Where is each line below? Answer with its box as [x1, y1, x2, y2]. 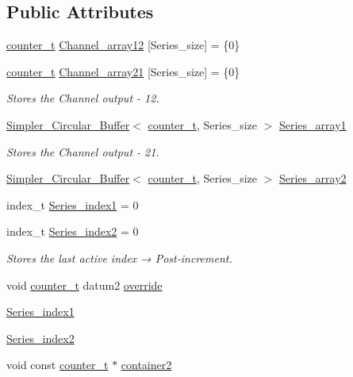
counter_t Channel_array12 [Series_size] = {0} [6, 37, 240, 53]
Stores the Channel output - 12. [6, 90, 159, 106]
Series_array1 [278, 116, 347, 133]
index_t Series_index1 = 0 [6, 196, 139, 213]
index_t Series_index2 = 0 [6, 223, 139, 240]
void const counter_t [6, 356, 109, 373]
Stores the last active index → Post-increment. [6, 249, 232, 266]
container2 [121, 356, 172, 373]
